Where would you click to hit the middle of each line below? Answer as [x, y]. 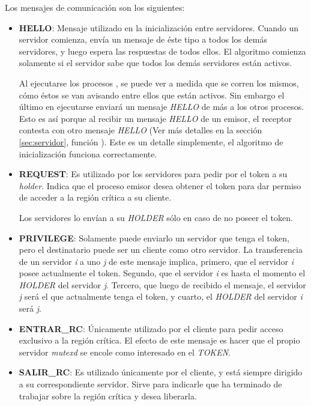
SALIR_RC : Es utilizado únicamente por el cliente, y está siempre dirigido [161, 372]
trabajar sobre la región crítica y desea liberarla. [108, 395]
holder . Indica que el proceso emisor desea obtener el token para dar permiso [160, 185]
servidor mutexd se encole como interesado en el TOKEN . [125, 352]
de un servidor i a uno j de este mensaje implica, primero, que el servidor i [156, 261]
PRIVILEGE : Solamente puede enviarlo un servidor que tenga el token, [154, 238]
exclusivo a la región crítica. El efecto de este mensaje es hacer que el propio [159, 340]
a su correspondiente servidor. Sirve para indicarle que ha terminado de [150, 384]
